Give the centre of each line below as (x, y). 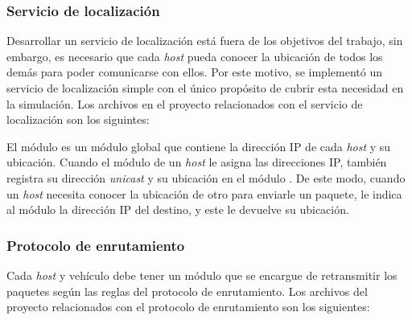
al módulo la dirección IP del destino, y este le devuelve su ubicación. (178, 209)
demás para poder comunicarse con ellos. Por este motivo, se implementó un (194, 72)
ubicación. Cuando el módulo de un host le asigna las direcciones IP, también (197, 162)
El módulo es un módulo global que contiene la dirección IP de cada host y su (199, 146)
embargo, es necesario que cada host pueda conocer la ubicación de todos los (195, 56)
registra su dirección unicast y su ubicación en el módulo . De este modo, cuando (206, 177)
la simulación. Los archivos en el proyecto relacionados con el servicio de (185, 103)
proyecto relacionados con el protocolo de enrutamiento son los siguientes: (188, 307)
